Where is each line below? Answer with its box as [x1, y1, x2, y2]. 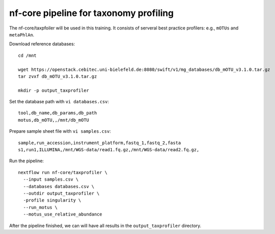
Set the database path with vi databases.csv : [9, 99, 109, 105]
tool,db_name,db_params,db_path [18, 110, 97, 116]
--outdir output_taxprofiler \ [23, 190, 100, 196]
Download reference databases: [9, 41, 75, 47]
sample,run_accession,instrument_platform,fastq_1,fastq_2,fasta [18, 140, 181, 146]
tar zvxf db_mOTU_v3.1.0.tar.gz [18, 73, 97, 79]
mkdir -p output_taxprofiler [18, 87, 89, 93]
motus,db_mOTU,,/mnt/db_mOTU [18, 117, 89, 123]
